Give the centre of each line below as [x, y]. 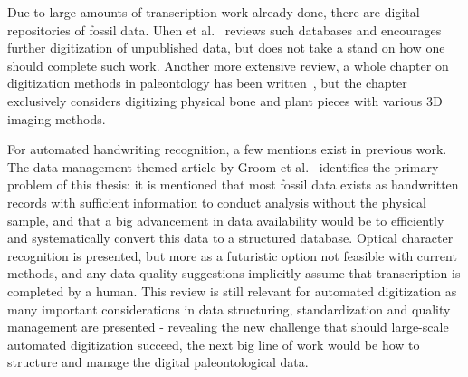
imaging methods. [57, 118]
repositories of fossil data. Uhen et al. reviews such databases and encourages [224, 29]
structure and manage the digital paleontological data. [158, 362]
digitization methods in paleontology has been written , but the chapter [207, 83]
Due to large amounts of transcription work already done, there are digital [214, 12]
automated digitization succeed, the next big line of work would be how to [214, 344]
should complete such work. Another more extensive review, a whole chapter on [228, 65]
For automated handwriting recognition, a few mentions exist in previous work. [227, 149]
